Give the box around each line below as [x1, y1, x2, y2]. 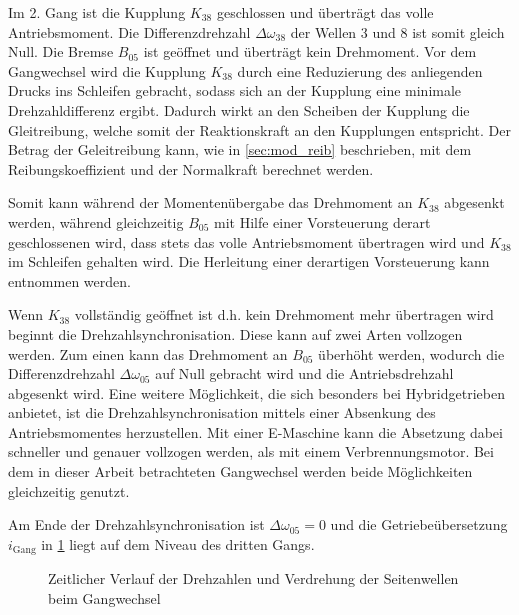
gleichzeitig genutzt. [8, 480, 130, 501]
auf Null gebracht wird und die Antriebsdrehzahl [155, 363, 454, 384]
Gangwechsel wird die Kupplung [8, 60, 206, 81]
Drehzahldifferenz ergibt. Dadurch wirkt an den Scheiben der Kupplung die [8, 99, 470, 120]
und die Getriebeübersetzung [330, 514, 508, 535]
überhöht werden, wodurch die [318, 343, 505, 364]
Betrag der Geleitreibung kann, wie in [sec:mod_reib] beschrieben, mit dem [8, 139, 472, 160]
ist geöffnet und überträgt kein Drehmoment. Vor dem [143, 41, 477, 62]
